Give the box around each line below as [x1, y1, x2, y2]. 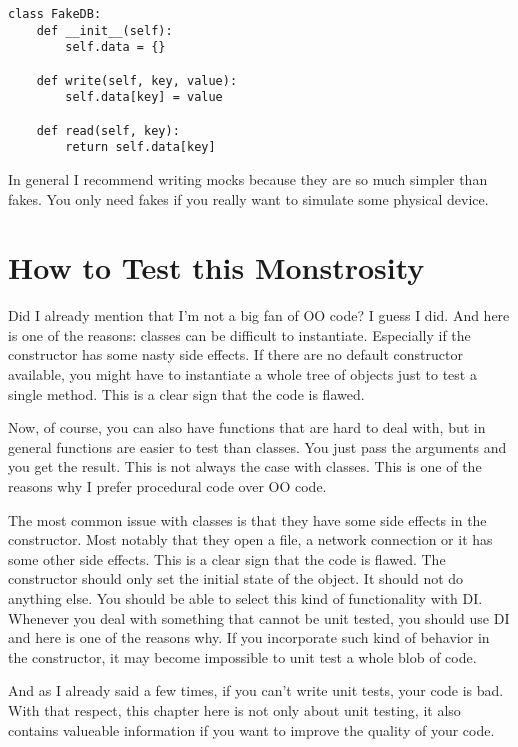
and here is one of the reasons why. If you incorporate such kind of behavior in [8, 627, 490, 648]
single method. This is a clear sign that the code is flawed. [8, 383, 365, 404]
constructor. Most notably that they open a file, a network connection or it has [8, 529, 493, 550]
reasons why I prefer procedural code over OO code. [8, 475, 327, 496]
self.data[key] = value [65, 90, 223, 105]
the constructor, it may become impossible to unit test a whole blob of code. [8, 646, 477, 667]
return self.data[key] [65, 140, 216, 155]
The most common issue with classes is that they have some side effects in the [8, 509, 487, 530]
